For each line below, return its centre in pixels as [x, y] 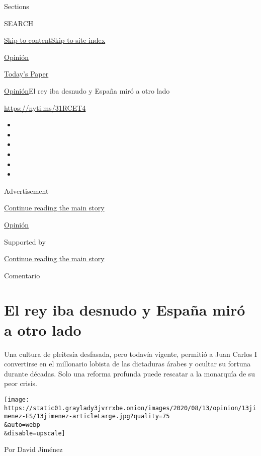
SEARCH [19, 23]
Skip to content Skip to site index [55, 40]
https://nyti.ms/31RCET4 [45, 107]
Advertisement [26, 191]
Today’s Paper [26, 74]
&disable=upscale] [35, 433]
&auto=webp [22, 425]
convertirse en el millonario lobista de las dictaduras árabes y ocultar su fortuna [127, 364]
